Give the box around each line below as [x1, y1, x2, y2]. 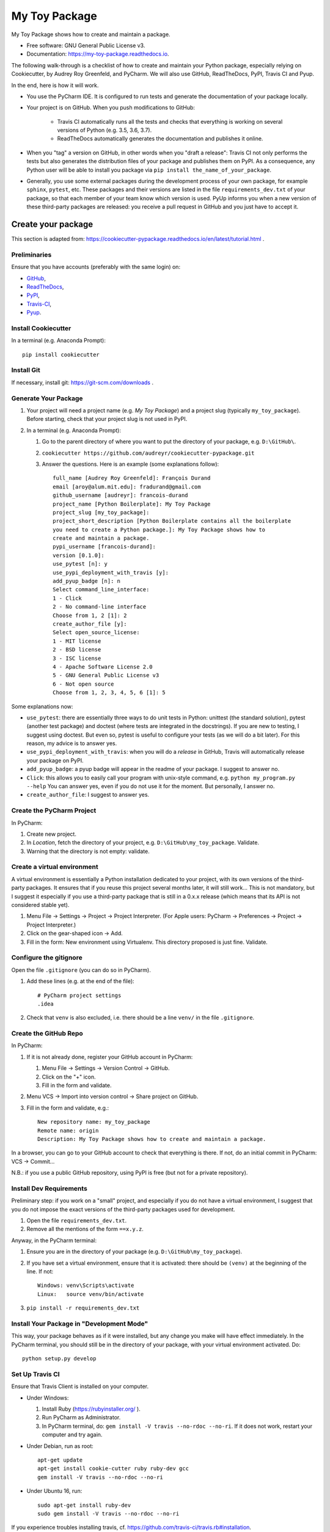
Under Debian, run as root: [26, 1442, 94, 1449]
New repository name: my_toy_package [37, 1118, 151, 1126]
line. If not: [26, 1268, 54, 1275]
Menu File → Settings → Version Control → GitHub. [42, 1064, 170, 1072]
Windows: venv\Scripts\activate [37, 1282, 134, 1289]
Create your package [11, 219, 94, 229]
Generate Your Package [11, 394, 83, 403]
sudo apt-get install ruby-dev [37, 1501, 131, 1509]
